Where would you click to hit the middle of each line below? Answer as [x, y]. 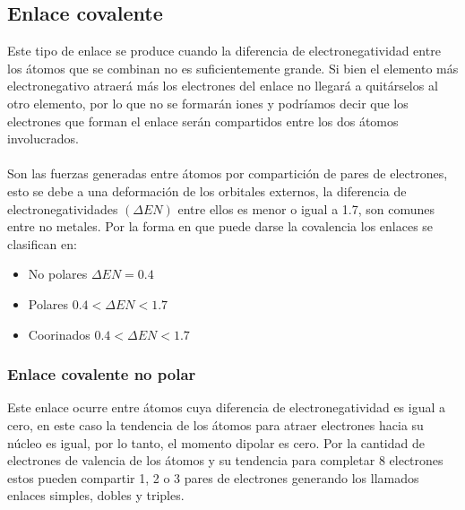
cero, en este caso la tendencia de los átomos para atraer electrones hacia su [215, 424]
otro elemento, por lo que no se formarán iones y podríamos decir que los [208, 103]
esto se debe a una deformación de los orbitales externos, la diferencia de [207, 190]
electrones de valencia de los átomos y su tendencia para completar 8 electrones [225, 460]
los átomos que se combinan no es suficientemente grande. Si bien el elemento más [233, 68]
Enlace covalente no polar [102, 374]
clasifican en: [42, 243]
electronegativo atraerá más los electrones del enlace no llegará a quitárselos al [223, 86]
